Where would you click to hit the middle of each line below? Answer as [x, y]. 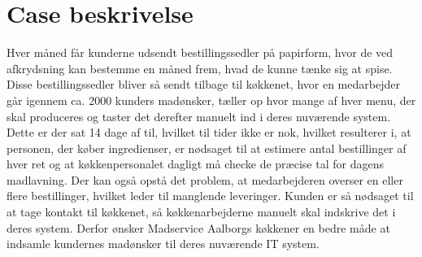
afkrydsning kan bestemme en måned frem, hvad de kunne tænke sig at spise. [200, 68]
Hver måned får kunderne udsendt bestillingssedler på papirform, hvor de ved [200, 52]
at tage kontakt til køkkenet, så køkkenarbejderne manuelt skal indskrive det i [201, 212]
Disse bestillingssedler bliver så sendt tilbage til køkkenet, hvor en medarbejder [203, 84]
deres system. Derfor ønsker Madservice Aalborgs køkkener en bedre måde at [198, 227]
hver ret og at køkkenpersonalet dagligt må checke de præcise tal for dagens [195, 164]
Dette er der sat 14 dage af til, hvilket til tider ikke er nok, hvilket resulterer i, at [209, 132]
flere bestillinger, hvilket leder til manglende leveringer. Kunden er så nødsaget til [210, 196]
